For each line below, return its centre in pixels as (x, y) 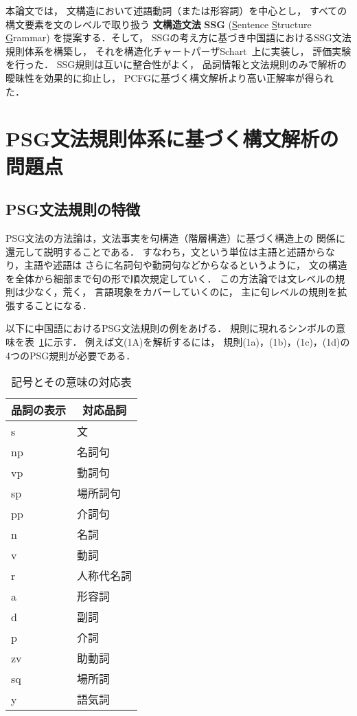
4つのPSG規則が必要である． (71, 355)
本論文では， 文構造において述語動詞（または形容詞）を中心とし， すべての (176, 10)
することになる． (53, 305)
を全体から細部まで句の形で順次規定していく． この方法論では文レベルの (171, 278)
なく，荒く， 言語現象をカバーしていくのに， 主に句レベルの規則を (186, 292)
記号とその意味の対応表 (71, 382)
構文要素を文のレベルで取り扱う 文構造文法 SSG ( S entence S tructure (159, 24)
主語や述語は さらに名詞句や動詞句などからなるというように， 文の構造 (186, 265)
